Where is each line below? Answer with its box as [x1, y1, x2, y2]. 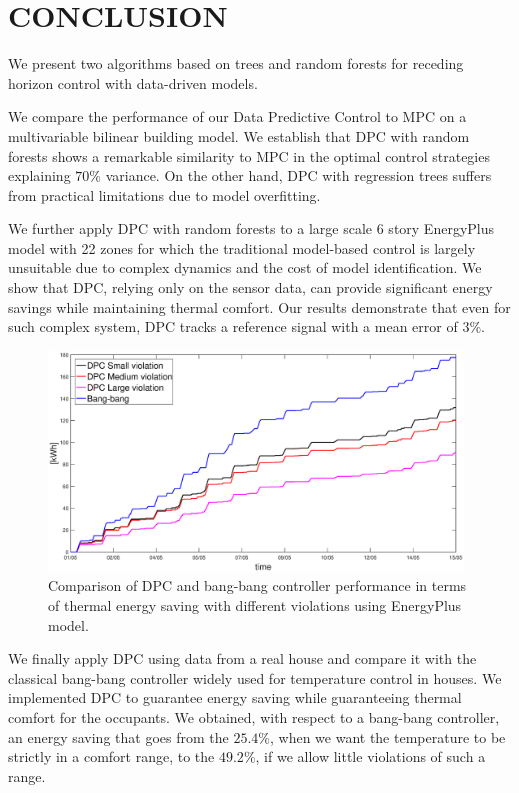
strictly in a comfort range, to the [8, 746, 215, 767]
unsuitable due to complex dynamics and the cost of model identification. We [8, 257, 482, 278]
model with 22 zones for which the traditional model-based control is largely [8, 237, 476, 258]
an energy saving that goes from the [8, 726, 229, 747]
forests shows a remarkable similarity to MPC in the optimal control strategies [8, 145, 490, 166]
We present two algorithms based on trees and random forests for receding [8, 53, 464, 74]
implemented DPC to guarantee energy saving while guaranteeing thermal [8, 687, 462, 708]
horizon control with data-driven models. [8, 72, 258, 93]
